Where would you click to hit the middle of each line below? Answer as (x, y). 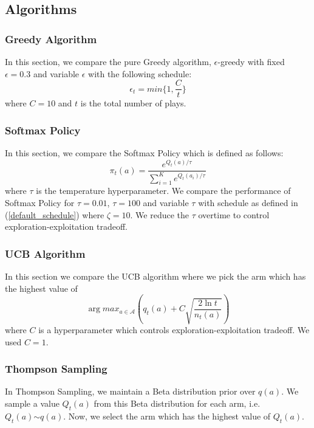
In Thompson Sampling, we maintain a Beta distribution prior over (130, 391)
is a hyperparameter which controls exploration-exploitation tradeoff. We (174, 330)
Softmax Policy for (40, 202)
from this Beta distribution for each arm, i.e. (177, 403)
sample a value (32, 403)
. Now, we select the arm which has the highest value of (167, 416)
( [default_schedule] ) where (55, 214)
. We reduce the (160, 214)
